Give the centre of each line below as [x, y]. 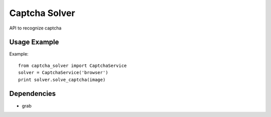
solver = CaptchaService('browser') [63, 73]
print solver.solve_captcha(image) [62, 79]
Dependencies [33, 94]
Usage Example [34, 42]
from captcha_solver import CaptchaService [73, 65]
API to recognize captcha [35, 28]
